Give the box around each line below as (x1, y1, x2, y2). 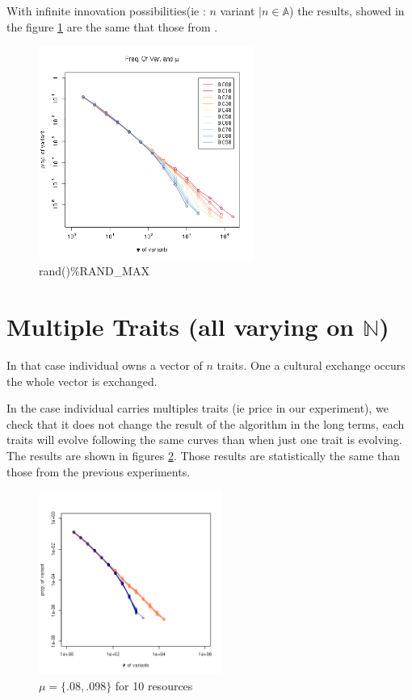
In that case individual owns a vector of (6, 357, 203, 374)
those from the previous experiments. (6, 463, 191, 480)
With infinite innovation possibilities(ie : (6, 2, 206, 19)
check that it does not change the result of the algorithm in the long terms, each (6, 415, 405, 432)
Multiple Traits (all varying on (6, 310, 355, 343)
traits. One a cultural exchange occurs (217, 357, 406, 374)
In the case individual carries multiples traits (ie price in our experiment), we (6, 400, 389, 417)
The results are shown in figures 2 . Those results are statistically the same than (6, 447, 401, 464)
